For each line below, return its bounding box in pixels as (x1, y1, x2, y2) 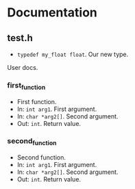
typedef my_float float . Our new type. (16, 50, 129, 58)
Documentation (7, 5, 98, 21)
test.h (7, 32, 33, 44)
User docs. (7, 64, 38, 71)
